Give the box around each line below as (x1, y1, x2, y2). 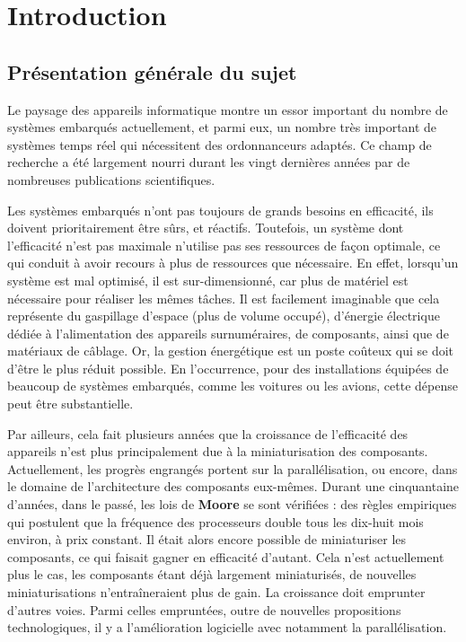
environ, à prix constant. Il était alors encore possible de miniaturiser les (7, 530, 407, 549)
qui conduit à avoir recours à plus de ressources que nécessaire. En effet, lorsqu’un (7, 253, 459, 272)
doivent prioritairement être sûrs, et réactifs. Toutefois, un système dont (7, 218, 404, 237)
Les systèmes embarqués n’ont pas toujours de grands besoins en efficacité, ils (7, 200, 434, 219)
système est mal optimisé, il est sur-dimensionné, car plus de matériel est (7, 270, 409, 289)
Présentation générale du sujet (7, 57, 297, 85)
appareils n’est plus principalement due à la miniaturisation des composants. (7, 442, 428, 461)
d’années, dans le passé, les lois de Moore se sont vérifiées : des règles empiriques (7, 495, 457, 514)
